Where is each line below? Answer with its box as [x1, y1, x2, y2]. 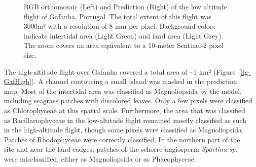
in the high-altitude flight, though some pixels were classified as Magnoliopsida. [4, 125, 244, 135]
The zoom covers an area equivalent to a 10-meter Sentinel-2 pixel [24, 40, 223, 50]
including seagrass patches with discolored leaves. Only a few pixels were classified [4, 95, 253, 106]
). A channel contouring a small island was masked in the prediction [31, 76, 237, 86]
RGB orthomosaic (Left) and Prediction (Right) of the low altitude [24, 1, 227, 11]
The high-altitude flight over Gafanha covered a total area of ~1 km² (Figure [4, 66, 236, 77]
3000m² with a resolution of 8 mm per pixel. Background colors [24, 21, 216, 31]
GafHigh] [4, 76, 32, 86]
